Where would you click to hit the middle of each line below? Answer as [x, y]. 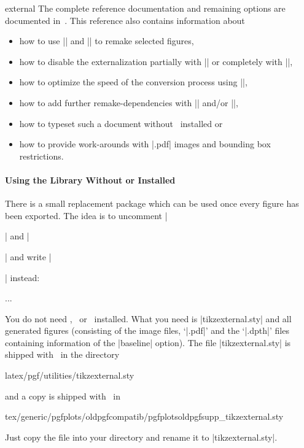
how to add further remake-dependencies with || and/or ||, [129, 102]
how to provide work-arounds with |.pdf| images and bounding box [145, 144]
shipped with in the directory [62, 354]
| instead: [22, 277]
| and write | [28, 256]
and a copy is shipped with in [63, 396]
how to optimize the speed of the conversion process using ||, [133, 82]
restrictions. [41, 156]
